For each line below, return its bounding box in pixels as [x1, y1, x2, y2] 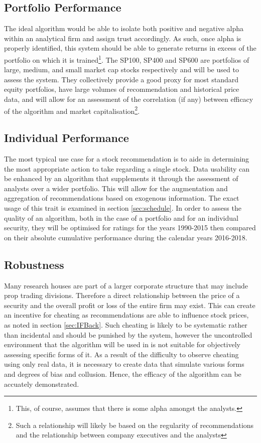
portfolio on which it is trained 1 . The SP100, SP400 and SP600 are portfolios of [4, 53, 249, 65]
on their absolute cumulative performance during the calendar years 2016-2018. [4, 232, 247, 242]
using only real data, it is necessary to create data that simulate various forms [4, 359, 244, 369]
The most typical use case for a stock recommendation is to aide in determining [4, 154, 249, 164]
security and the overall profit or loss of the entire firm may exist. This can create [4, 300, 255, 310]
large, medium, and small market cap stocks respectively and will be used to [4, 64, 239, 75]
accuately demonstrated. [4, 378, 79, 389]
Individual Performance [4, 130, 129, 145]
